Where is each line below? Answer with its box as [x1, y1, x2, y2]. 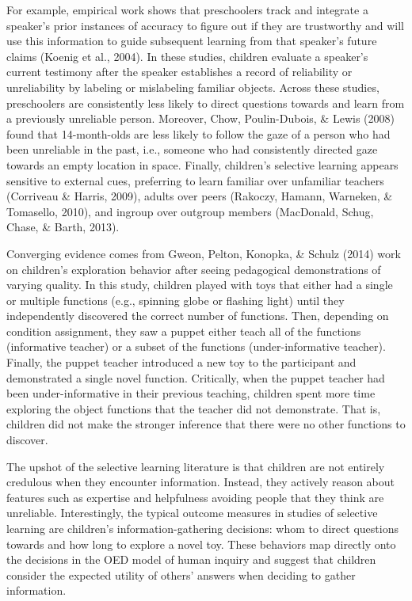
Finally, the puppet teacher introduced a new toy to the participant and [6, 354, 357, 371]
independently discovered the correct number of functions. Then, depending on [6, 307, 389, 324]
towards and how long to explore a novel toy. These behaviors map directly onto [6, 535, 396, 552]
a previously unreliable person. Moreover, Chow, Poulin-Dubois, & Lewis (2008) [6, 110, 395, 127]
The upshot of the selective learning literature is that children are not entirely [6, 458, 385, 474]
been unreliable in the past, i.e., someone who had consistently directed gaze [6, 141, 378, 158]
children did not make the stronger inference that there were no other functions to [6, 416, 406, 432]
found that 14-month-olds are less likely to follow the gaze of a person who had [6, 125, 391, 142]
